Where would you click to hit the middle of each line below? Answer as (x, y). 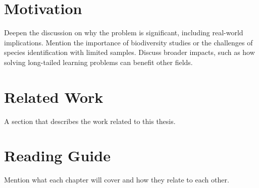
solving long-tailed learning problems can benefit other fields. (98, 62)
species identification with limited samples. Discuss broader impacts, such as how (129, 52)
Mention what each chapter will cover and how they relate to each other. (117, 180)
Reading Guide (57, 155)
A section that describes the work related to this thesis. (90, 121)
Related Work (54, 97)
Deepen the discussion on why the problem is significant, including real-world (124, 33)
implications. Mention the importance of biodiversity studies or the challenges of (128, 42)
